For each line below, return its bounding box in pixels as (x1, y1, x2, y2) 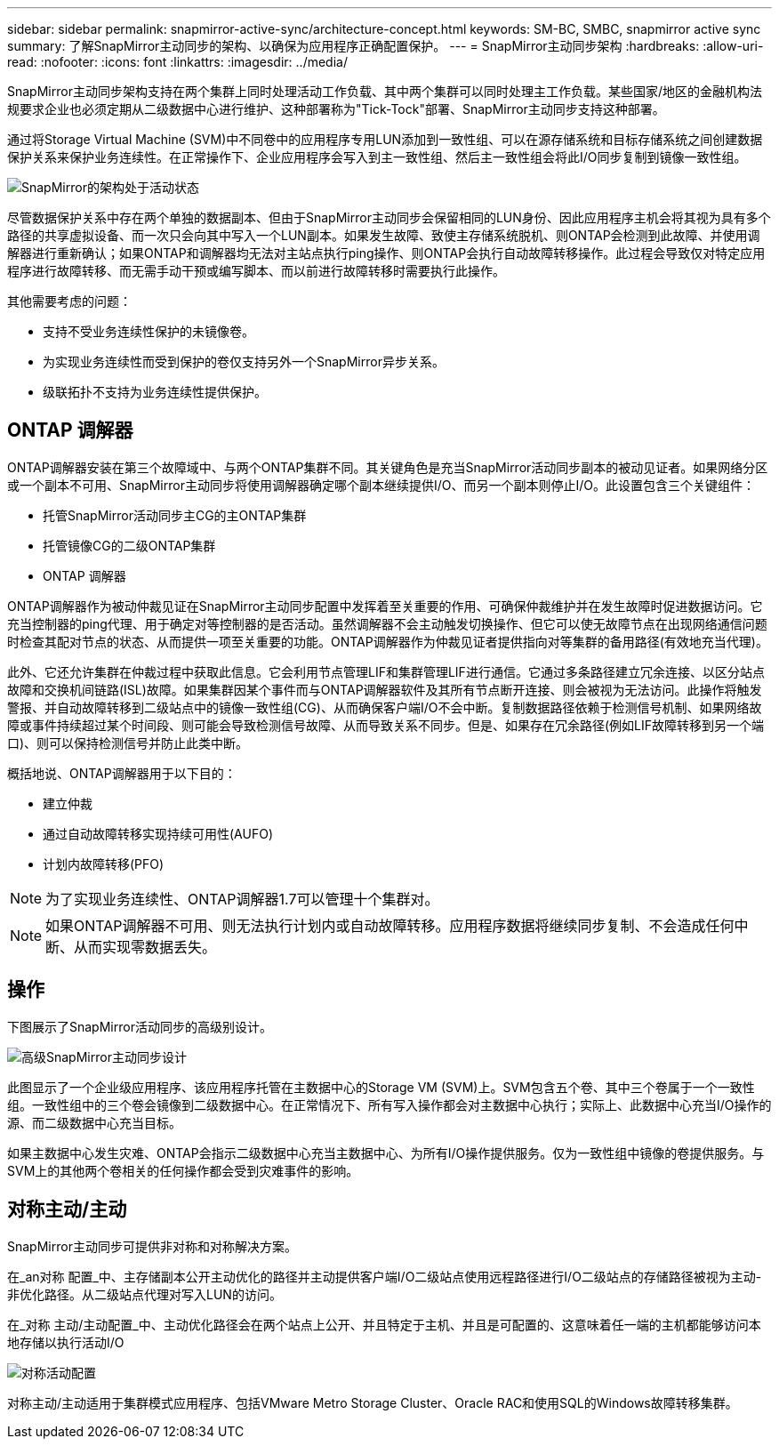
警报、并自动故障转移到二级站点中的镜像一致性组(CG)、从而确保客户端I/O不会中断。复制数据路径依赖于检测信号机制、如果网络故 (7, 699, 762, 715)
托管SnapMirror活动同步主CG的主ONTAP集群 (43, 507, 307, 523)
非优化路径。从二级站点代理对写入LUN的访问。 (7, 1286, 282, 1302)
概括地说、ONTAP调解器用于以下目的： (7, 765, 237, 781)
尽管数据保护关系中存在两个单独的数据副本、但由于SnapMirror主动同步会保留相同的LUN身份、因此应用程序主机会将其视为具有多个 (7, 210, 771, 225)
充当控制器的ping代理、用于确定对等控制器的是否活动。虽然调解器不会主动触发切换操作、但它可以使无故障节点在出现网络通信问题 (7, 615, 767, 631)
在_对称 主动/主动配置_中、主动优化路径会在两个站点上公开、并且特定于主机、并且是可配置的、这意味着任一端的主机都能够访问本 (7, 1316, 761, 1332)
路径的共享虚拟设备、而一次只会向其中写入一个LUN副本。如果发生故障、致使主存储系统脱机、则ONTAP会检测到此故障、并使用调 (7, 228, 760, 243)
